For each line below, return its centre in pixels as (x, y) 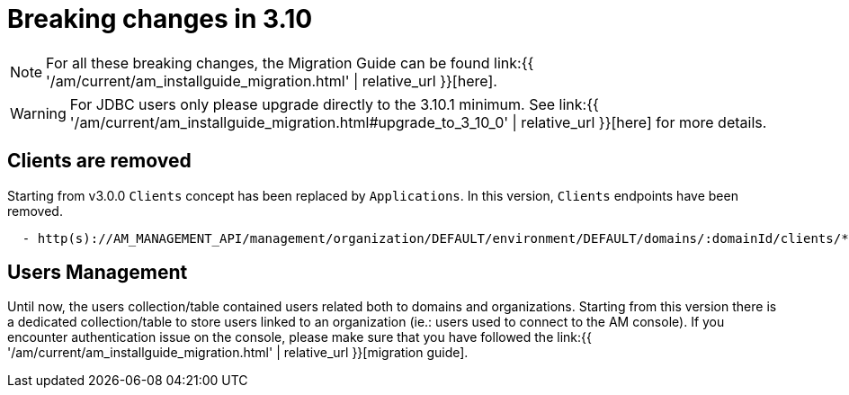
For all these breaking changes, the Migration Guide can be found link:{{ (290, 63)
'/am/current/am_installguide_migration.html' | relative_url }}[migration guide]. (238, 353)
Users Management (98, 273)
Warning (38, 113)
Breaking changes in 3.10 (160, 19)
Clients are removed (99, 161)
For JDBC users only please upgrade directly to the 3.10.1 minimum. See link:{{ (334, 104)
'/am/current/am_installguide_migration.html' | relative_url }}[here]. (272, 81)
